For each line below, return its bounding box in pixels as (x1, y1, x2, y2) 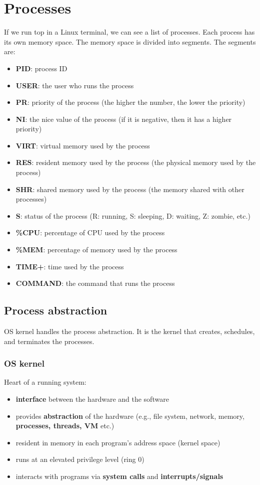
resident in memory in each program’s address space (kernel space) (15, 437, 220, 447)
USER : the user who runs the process (15, 80, 134, 90)
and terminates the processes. (4, 336, 94, 346)
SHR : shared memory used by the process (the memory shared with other (15, 184, 244, 194)
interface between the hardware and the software (15, 394, 169, 404)
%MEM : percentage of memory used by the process (15, 244, 177, 255)
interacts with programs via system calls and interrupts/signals (15, 470, 223, 481)
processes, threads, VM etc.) (15, 420, 114, 431)
